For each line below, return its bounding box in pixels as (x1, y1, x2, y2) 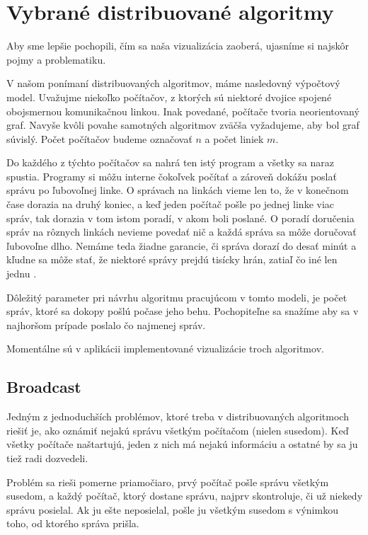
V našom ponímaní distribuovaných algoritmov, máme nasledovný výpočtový (6, 76, 340, 91)
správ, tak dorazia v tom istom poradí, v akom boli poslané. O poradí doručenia (6, 210, 355, 225)
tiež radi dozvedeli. (6, 450, 88, 465)
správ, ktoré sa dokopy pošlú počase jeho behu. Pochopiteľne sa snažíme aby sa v (6, 304, 359, 318)
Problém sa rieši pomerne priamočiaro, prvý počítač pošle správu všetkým (6, 474, 329, 489)
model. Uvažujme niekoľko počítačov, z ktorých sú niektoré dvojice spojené (6, 89, 332, 104)
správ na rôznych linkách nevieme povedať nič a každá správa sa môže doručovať (6, 224, 357, 239)
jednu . (6, 266, 37, 281)
